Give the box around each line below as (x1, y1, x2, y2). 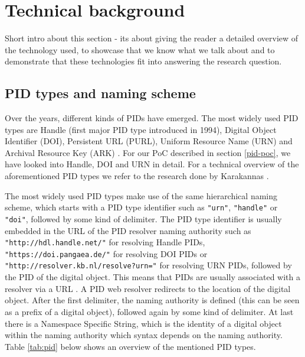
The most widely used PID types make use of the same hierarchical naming (5, 189, 278, 202)
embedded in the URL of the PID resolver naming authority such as (5, 224, 251, 236)
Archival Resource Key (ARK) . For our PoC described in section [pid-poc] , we (5, 146, 291, 158)
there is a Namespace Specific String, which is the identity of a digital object (5, 317, 282, 329)
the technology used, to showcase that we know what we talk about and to (5, 43, 275, 56)
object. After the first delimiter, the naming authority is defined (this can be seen (5, 294, 300, 306)
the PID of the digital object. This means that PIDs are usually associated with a (5, 271, 300, 283)
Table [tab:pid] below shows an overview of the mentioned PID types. (5, 340, 256, 352)
